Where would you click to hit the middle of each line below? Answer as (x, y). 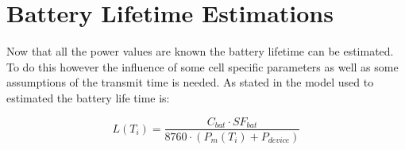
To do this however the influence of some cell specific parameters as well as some (202, 66)
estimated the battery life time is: (88, 97)
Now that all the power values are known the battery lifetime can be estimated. (200, 51)
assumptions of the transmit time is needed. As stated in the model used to (190, 82)
